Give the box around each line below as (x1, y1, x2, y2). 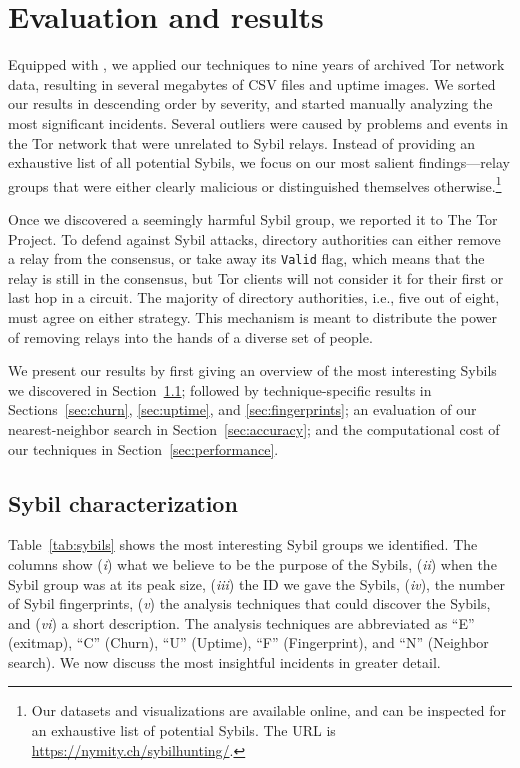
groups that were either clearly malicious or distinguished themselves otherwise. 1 (8, 172, 502, 196)
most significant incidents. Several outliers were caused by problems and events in (8, 112, 508, 133)
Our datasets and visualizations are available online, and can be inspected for (31, 700, 506, 721)
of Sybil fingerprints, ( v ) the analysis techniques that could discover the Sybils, (8, 593, 491, 614)
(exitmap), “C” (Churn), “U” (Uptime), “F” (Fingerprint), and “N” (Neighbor (8, 632, 489, 653)
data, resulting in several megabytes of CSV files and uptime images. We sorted (8, 73, 496, 94)
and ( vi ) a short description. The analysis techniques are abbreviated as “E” (8, 612, 475, 633)
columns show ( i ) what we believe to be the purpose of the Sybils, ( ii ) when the (8, 553, 497, 574)
